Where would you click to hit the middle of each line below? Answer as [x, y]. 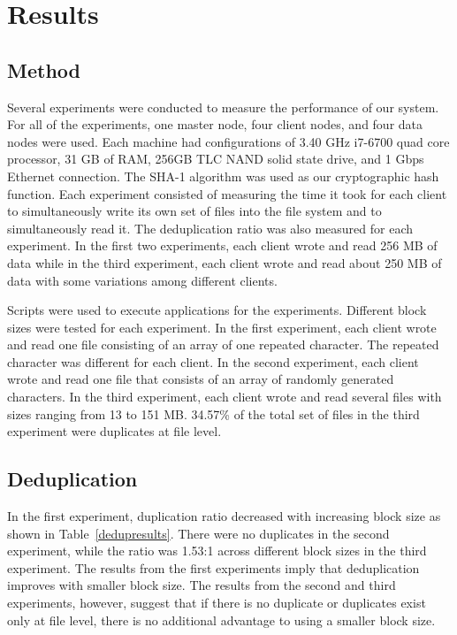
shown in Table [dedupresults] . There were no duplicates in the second [198, 533]
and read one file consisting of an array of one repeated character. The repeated [223, 344]
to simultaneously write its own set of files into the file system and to [194, 211]
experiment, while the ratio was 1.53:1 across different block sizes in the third [217, 551]
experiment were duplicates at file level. [114, 431]
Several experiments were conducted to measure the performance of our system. [223, 107]
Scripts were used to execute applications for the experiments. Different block [217, 310]
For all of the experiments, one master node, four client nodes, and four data [215, 124]
